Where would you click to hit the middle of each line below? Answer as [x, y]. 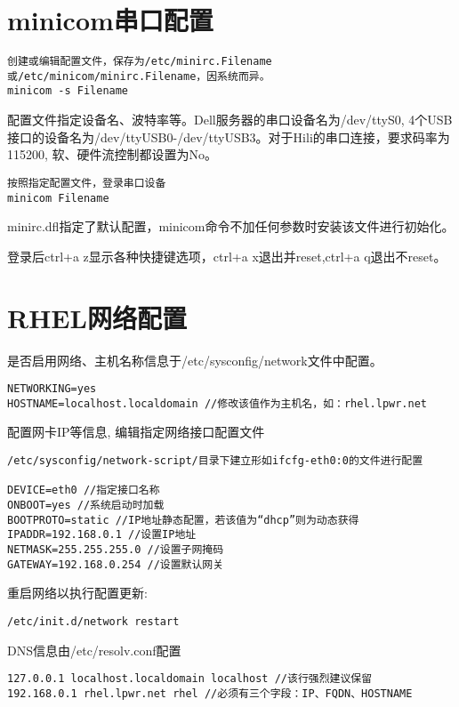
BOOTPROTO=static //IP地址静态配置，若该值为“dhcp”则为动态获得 [183, 520]
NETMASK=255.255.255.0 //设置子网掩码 [116, 549]
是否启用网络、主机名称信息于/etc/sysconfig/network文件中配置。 [195, 360]
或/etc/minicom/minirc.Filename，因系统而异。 [139, 76]
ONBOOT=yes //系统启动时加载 [86, 505]
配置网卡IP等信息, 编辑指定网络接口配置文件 [136, 432]
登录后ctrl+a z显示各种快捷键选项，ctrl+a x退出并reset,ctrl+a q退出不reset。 [227, 256]
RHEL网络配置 [97, 317]
